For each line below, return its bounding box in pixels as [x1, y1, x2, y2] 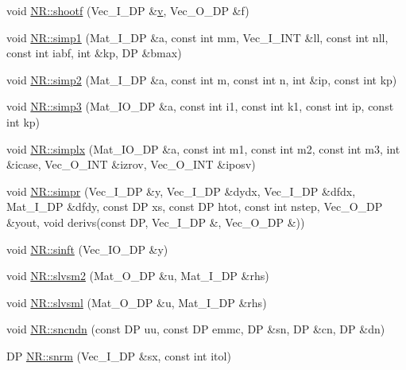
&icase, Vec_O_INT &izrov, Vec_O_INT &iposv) [6, 156, 256, 173]
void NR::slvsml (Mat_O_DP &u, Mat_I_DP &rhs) [6, 294, 267, 310]
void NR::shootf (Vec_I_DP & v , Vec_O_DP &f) [6, 2, 249, 18]
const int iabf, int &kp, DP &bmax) [6, 45, 182, 61]
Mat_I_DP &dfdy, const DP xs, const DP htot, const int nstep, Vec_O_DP [6, 198, 383, 215]
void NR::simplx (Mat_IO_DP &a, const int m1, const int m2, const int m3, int [6, 140, 400, 157]
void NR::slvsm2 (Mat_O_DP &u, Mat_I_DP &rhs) [6, 267, 269, 284]
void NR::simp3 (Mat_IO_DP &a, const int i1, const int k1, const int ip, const [6, 98, 394, 115]
